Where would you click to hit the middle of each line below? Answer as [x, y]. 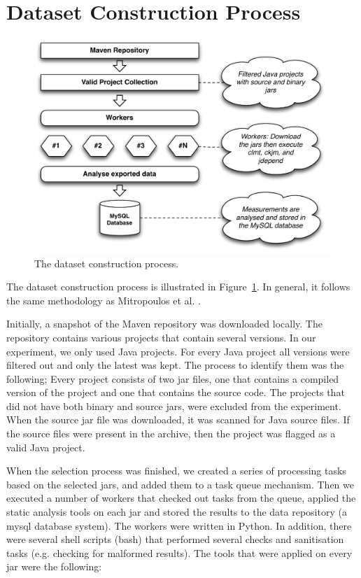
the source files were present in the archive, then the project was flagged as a [171, 433]
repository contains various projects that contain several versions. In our [161, 337]
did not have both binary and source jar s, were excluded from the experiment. [174, 406]
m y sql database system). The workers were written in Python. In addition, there [179, 525]
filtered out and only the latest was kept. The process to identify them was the [175, 365]
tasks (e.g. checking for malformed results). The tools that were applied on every [179, 552]
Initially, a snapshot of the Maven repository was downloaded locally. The [164, 324]
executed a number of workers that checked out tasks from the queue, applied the [181, 498]
